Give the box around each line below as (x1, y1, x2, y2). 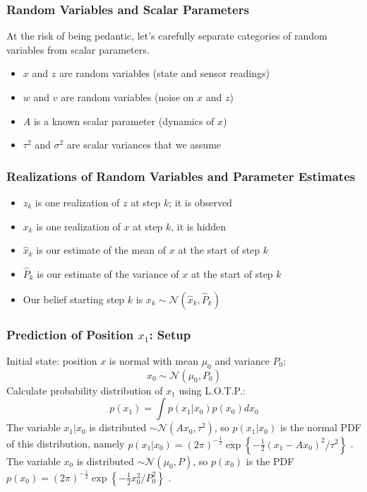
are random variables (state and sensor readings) (59, 66, 270, 81)
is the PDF (246, 453, 294, 468)
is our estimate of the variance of (37, 266, 179, 281)
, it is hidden (171, 218, 227, 233)
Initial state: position (6, 353, 97, 368)
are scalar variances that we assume (66, 137, 222, 152)
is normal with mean (109, 353, 198, 368)
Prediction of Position (6, 325, 134, 343)
